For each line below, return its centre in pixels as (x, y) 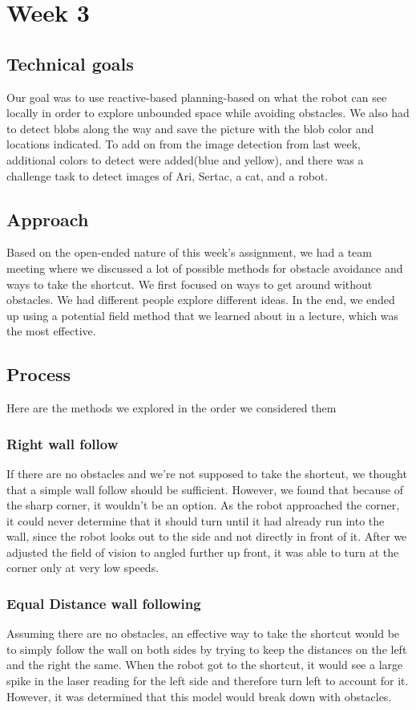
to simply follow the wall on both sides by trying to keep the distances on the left (207, 649)
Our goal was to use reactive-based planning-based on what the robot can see (197, 97)
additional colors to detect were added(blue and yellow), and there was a (185, 159)
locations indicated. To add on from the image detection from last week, (184, 144)
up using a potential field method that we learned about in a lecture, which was (203, 315)
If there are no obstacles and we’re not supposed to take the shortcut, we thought (207, 473)
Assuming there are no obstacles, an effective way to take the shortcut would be (203, 633)
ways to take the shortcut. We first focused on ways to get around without (190, 284)
